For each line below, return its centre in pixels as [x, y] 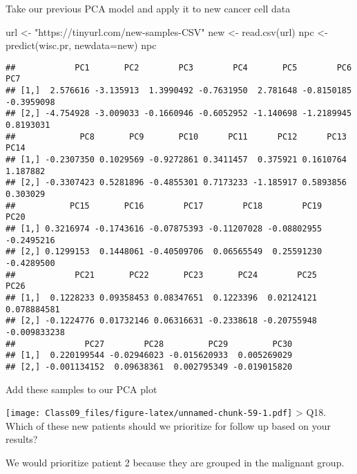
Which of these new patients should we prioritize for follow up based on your [168, 425]
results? [22, 439]
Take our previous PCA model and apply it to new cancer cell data [148, 8]
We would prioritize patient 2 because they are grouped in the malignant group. [175, 462]
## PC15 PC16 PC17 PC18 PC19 [164, 206]
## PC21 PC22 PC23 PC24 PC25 [162, 275]
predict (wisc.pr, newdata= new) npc [81, 45]
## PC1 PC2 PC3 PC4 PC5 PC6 [179, 67]
